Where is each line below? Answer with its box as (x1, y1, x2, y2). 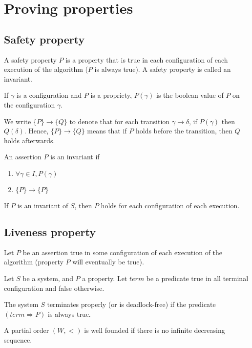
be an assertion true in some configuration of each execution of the (22, 247, 223, 257)
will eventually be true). (72, 257, 144, 267)
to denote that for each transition (69, 116, 170, 126)
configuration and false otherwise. (4, 283, 105, 293)
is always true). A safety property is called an (94, 64, 231, 74)
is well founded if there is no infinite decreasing (84, 325, 225, 335)
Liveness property (4, 224, 96, 239)
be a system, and (22, 273, 73, 283)
